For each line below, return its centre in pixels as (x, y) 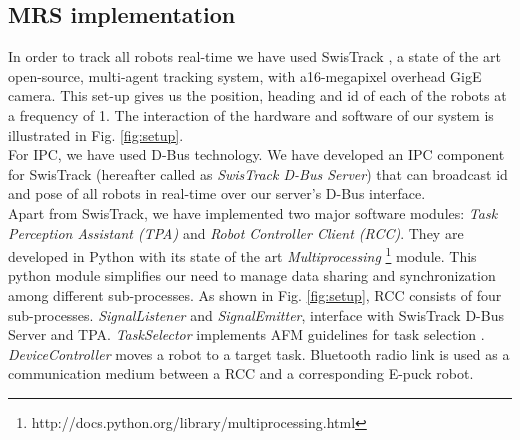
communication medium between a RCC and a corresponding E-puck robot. (241, 373)
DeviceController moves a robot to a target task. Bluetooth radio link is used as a (259, 353)
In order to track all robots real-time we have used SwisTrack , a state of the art (254, 56)
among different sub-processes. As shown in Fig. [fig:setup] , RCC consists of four (255, 294)
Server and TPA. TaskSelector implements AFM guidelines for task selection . (246, 334)
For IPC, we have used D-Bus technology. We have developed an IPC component (256, 154)
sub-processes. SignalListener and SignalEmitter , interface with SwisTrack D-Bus (256, 314)
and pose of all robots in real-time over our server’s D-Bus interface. (217, 193)
